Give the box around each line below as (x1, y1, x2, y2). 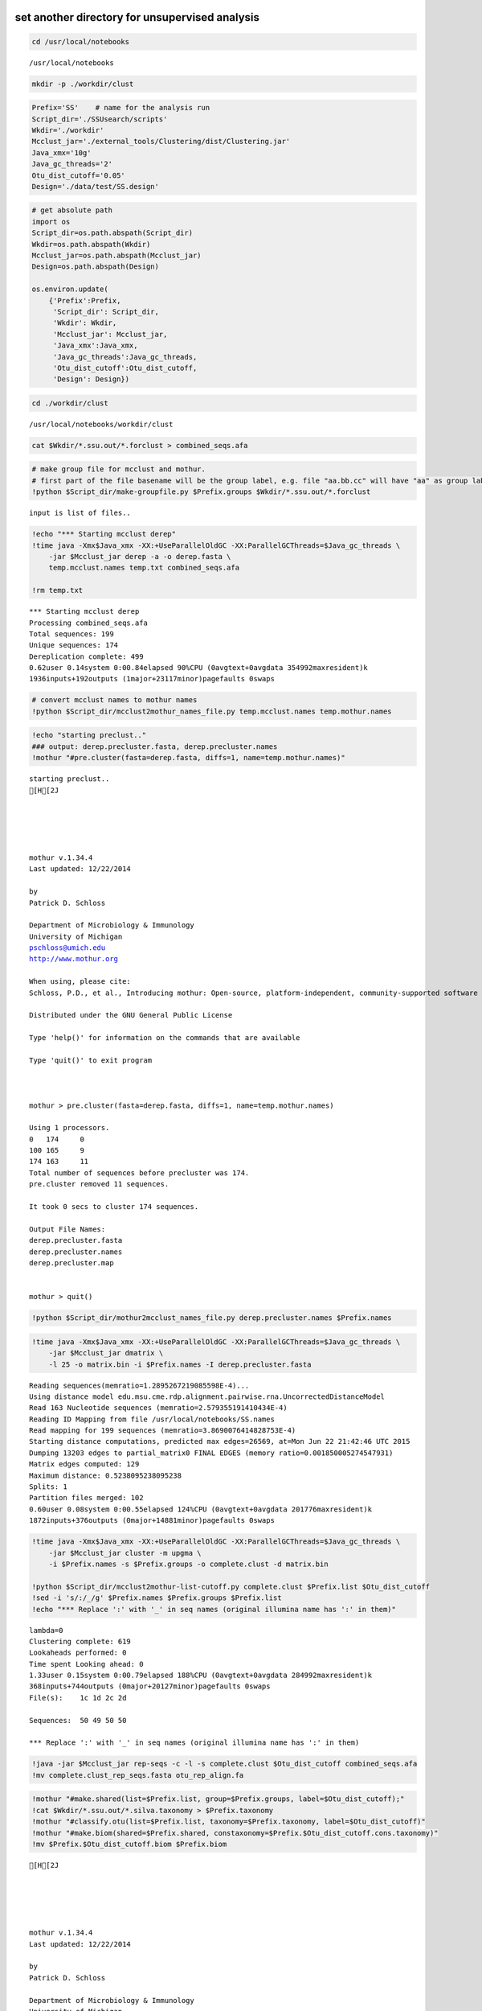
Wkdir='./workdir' (31, 125, 104, 134)
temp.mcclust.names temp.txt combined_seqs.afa (48, 563, 240, 573)
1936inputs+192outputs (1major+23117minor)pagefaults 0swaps (29, 674, 275, 684)
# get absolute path (31, 206, 112, 215)
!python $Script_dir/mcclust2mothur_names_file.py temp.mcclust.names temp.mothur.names (31, 706, 393, 716)
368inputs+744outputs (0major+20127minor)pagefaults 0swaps (29, 1682, 271, 1691)
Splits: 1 (29, 1483, 67, 1491)
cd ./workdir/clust (31, 398, 108, 408)
